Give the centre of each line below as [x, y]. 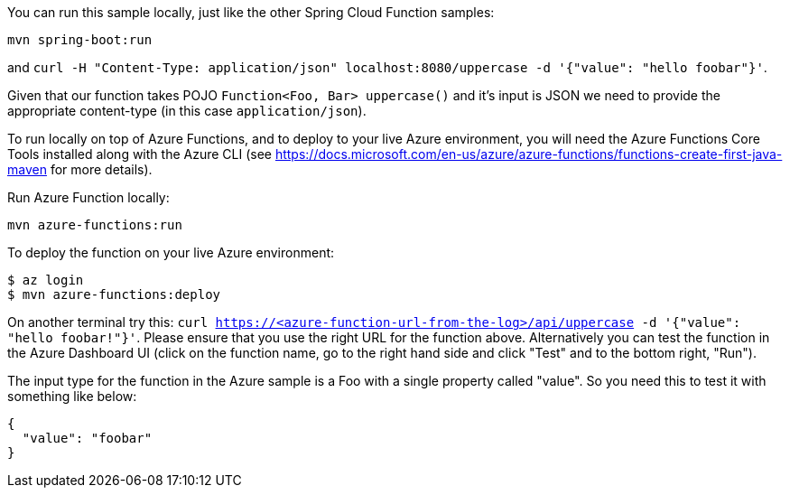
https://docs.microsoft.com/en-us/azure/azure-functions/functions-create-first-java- [529, 154]
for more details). [101, 169]
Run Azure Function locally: [88, 197]
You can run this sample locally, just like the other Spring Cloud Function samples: [251, 12]
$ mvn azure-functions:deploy [114, 294]
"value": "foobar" [87, 438]
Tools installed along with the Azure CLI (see [139, 154]
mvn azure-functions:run [95, 225]
